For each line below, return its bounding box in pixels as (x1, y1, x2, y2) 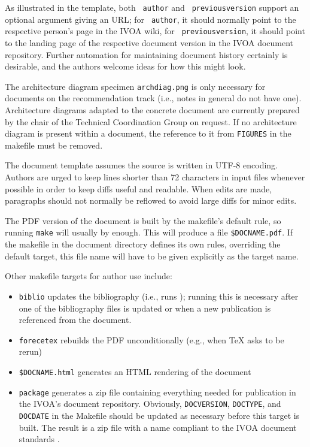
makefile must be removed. (5, 138, 103, 151)
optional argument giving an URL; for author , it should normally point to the (5, 13, 296, 25)
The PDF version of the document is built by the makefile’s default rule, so (5, 214, 281, 226)
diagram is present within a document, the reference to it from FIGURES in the (5, 127, 291, 140)
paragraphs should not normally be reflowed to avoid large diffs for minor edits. (5, 194, 297, 207)
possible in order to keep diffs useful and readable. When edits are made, (5, 182, 272, 195)
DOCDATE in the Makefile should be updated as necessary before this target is (19, 409, 300, 421)
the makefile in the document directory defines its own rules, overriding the (5, 238, 281, 250)
